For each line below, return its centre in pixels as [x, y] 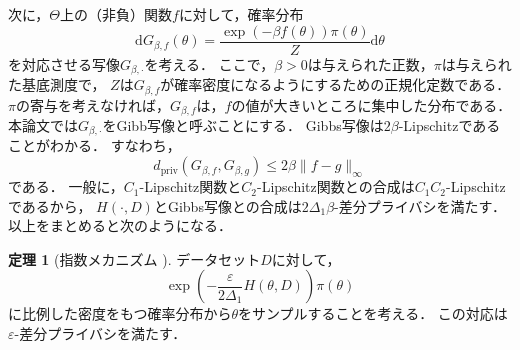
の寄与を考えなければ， [92, 104]
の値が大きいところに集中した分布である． [371, 104]
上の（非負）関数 [116, 14]
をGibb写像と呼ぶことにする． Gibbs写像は [243, 125]
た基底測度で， [57, 84]
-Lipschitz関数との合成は [336, 186]
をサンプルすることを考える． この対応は [373, 313]
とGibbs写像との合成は [227, 205]
